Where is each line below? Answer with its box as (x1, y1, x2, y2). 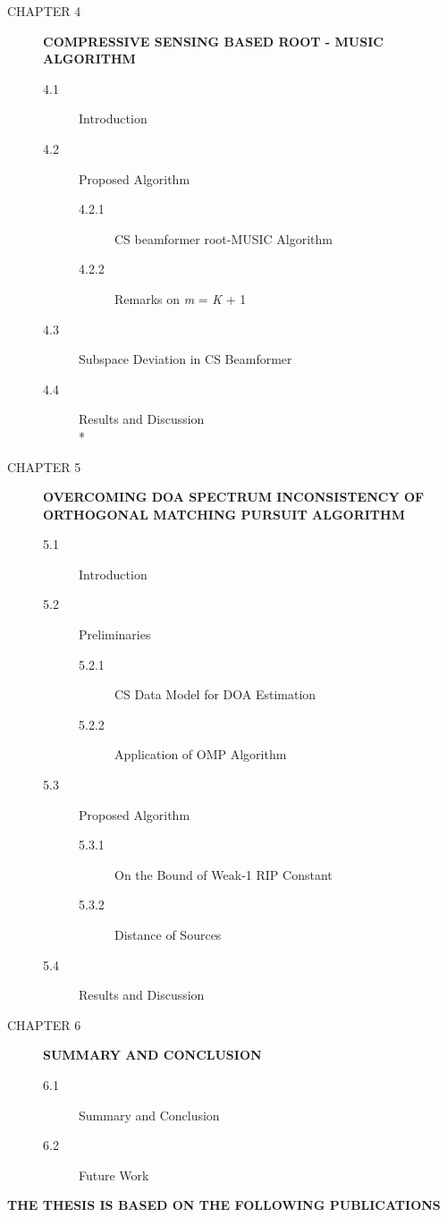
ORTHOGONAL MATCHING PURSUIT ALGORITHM (43, 504, 405, 523)
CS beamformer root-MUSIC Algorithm (114, 229, 333, 248)
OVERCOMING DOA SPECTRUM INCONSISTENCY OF (43, 487, 425, 506)
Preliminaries (79, 625, 151, 644)
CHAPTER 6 (7, 1015, 81, 1034)
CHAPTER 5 (7, 457, 81, 476)
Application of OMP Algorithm (114, 745, 287, 764)
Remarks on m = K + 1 (114, 289, 247, 308)
